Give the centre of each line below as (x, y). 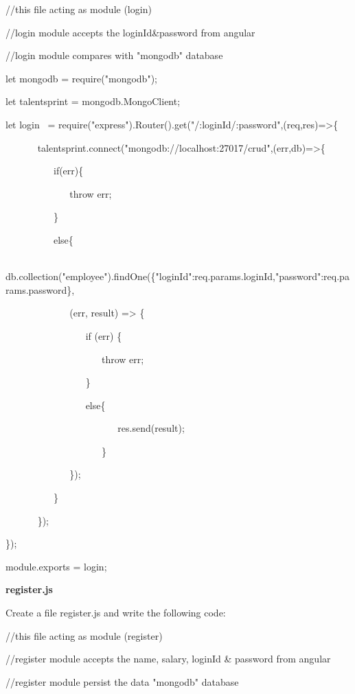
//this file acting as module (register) (84, 635)
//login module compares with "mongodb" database (114, 55)
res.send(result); (151, 428)
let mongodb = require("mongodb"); (81, 78)
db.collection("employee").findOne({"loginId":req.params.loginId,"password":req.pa (177, 276)
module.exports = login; (56, 566)
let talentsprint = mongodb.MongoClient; (93, 101)
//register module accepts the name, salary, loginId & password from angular (168, 659)
